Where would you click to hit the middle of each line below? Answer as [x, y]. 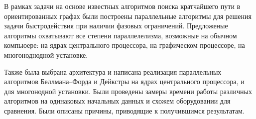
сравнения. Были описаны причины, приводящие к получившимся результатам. [124, 110]
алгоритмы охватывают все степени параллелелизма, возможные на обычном [121, 35]
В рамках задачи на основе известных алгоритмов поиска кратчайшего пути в [122, 6]
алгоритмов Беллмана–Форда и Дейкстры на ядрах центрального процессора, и [124, 81]
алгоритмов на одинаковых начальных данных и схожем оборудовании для [117, 101]
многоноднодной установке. [46, 55]
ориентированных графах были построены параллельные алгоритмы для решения [128, 16]
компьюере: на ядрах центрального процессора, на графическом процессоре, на [125, 45]
